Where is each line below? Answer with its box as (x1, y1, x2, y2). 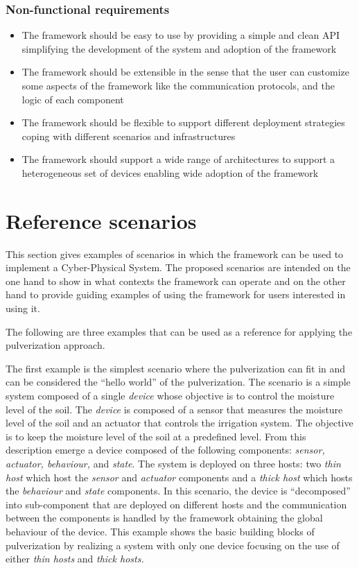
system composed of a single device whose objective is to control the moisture (6, 388, 335, 403)
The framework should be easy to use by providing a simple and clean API (21, 28, 340, 42)
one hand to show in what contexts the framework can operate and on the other (6, 273, 346, 288)
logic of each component (21, 92, 124, 106)
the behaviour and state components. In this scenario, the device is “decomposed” (6, 483, 351, 498)
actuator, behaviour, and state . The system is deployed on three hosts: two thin (6, 456, 341, 470)
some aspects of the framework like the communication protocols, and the (21, 78, 335, 92)
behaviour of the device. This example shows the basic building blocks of (6, 524, 315, 538)
